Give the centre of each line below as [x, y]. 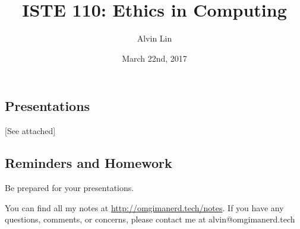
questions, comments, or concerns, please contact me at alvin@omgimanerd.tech [150, 219]
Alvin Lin [154, 38]
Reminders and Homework [89, 163]
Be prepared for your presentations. [70, 187]
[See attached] [30, 131]
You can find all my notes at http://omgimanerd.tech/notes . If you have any [144, 207]
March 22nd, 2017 [154, 58]
